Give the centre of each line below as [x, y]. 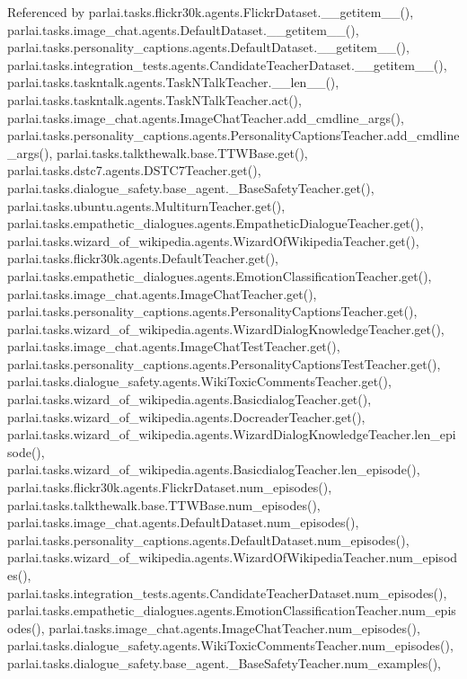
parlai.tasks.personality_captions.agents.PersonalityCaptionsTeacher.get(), [212, 311]
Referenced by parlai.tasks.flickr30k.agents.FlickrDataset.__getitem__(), [211, 12]
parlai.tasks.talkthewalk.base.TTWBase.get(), [182, 152]
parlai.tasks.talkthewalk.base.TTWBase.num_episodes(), [164, 504]
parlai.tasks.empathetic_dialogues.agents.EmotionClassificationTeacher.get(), [220, 275]
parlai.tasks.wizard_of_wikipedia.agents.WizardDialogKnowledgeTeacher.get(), [226, 328]
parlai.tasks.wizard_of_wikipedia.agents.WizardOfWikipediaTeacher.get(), [213, 240]
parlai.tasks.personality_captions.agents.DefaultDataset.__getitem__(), [208, 47]
